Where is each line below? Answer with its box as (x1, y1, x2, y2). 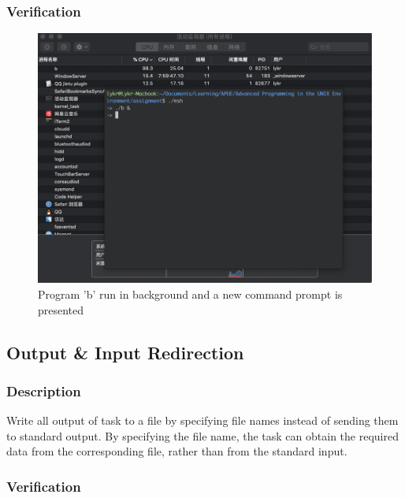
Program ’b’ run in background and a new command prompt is (38, 285, 343, 302)
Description (6, 381, 81, 400)
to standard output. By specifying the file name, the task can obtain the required (6, 427, 399, 444)
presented (38, 301, 84, 318)
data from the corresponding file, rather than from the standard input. (6, 443, 347, 459)
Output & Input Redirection (6, 340, 244, 364)
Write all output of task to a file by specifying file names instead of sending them (6, 412, 399, 429)
